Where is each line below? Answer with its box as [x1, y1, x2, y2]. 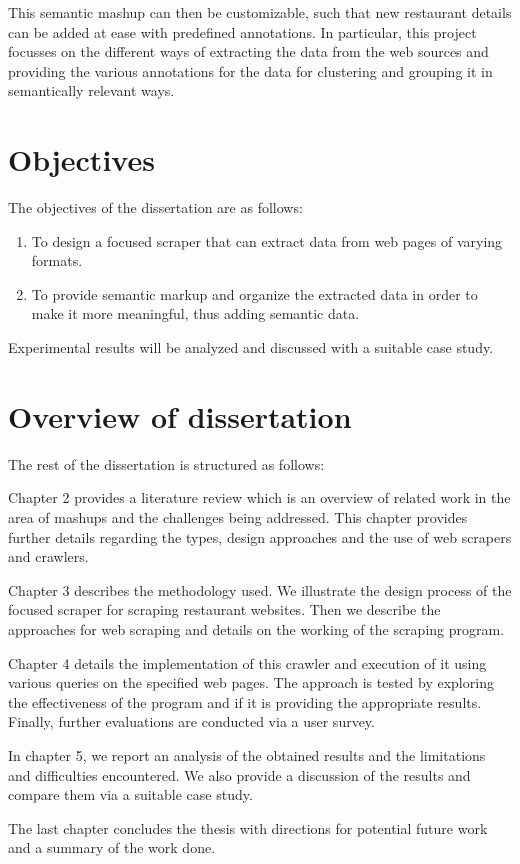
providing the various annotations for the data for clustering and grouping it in [8, 60, 493, 81]
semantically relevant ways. [8, 80, 175, 101]
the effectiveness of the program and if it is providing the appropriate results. [8, 691, 482, 712]
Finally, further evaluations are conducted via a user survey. [8, 711, 375, 732]
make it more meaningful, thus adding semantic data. [31, 303, 360, 324]
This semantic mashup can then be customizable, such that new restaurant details [8, 2, 512, 22]
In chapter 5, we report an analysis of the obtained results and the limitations [8, 744, 486, 765]
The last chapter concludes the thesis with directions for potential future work [8, 817, 488, 838]
